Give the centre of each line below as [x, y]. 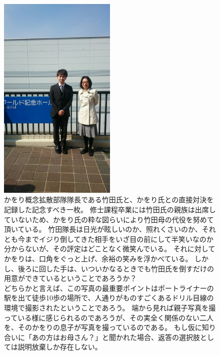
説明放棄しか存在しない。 [60, 347]
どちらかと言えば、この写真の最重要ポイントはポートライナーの [109, 288]
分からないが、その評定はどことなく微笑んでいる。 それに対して [110, 249]
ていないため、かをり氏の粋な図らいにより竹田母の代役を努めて [109, 219]
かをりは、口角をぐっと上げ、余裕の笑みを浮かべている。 [98, 259]
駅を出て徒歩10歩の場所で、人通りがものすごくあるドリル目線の [109, 298]
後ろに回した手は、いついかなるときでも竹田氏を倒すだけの [116, 268]
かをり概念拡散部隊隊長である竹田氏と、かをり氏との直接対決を [109, 200]
